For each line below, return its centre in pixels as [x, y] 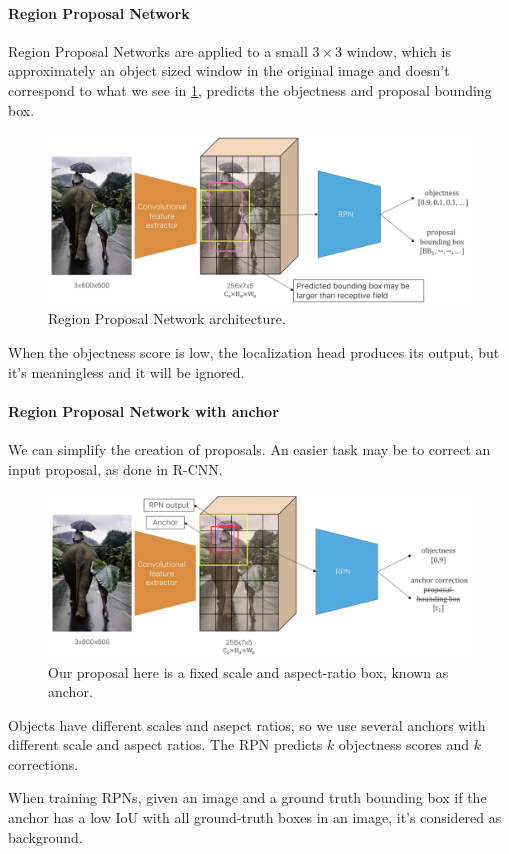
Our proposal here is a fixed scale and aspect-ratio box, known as [248, 671]
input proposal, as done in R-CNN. [115, 468]
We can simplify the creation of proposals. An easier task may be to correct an [249, 448]
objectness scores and [404, 744]
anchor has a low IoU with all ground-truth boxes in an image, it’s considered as [255, 817]
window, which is [398, 50]
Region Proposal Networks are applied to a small [158, 50]
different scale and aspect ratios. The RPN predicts [165, 744]
